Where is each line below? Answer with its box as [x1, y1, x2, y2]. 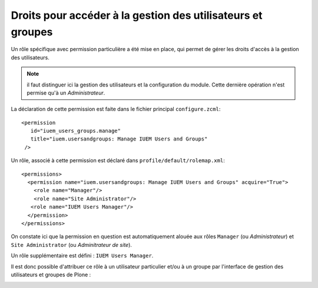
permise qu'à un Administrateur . [26, 89, 105, 96]
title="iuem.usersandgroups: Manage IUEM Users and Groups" [30, 136, 208, 142]
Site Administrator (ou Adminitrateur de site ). [11, 241, 132, 248]
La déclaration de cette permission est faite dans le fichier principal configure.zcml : [11, 106, 221, 113]
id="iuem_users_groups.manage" [30, 128, 121, 135]
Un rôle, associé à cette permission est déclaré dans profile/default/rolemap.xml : [11, 157, 225, 164]
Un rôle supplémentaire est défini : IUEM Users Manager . [11, 252, 154, 259]
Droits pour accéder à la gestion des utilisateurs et [11, 9, 263, 22]
